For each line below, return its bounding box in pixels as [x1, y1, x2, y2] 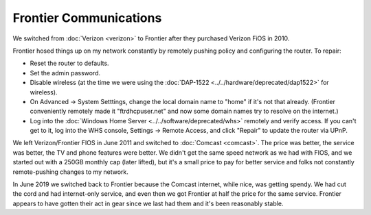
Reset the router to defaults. [30, 59, 109, 68]
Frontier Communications [12, 10, 162, 25]
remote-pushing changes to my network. [12, 168, 128, 176]
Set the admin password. [30, 68, 101, 77]
